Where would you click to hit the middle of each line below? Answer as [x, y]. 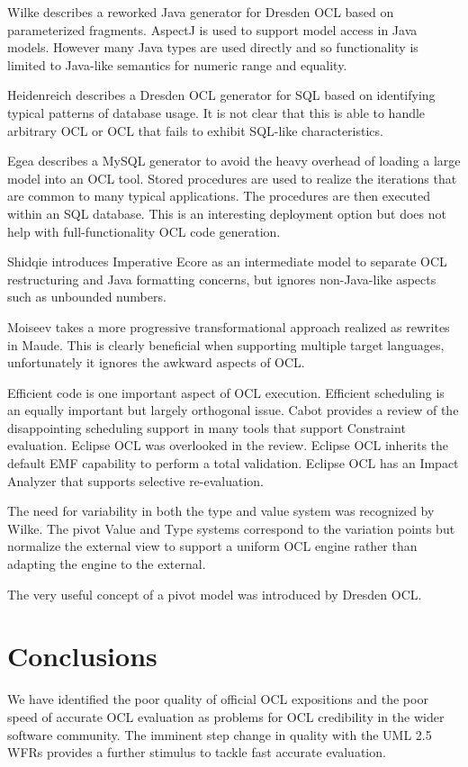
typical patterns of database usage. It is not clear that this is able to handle [216, 112]
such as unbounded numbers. [87, 297]
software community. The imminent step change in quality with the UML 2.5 [220, 734]
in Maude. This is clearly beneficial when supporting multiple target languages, [226, 344]
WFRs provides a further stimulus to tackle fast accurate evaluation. [197, 752]
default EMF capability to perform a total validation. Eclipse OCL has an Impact [233, 463]
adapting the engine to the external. [107, 564]
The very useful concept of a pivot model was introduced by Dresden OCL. [215, 594]
